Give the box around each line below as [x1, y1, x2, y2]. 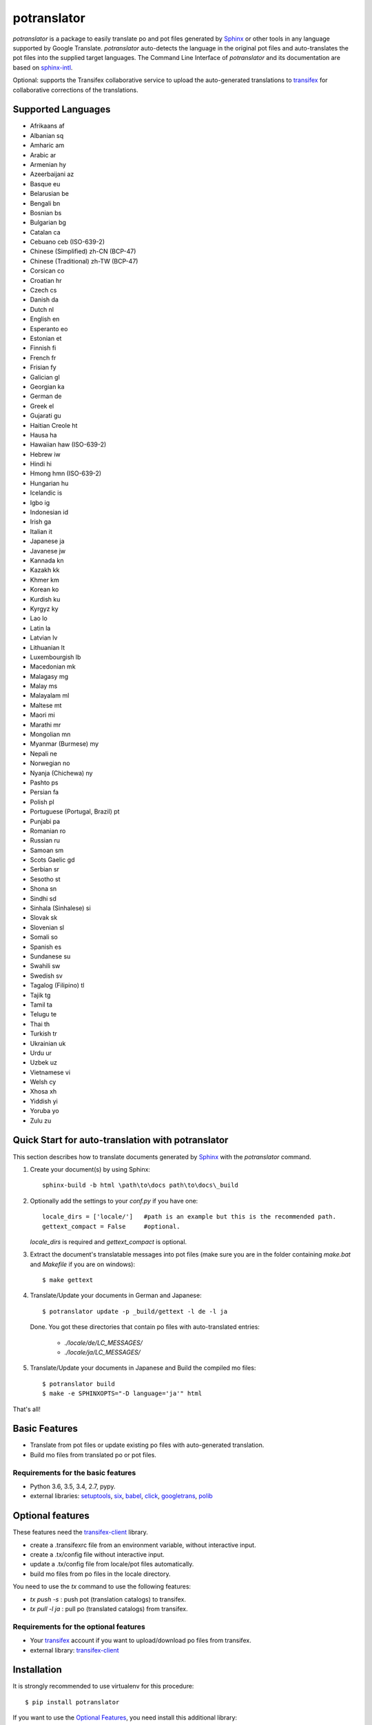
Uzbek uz [30, 1058, 58, 1067]
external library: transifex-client [30, 1646, 120, 1654]
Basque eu [30, 179, 61, 188]
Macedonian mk [30, 662, 76, 671]
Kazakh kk [30, 566, 60, 574]
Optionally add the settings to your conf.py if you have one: [30, 1196, 198, 1205]
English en [30, 315, 60, 324]
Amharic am [30, 141, 65, 150]
